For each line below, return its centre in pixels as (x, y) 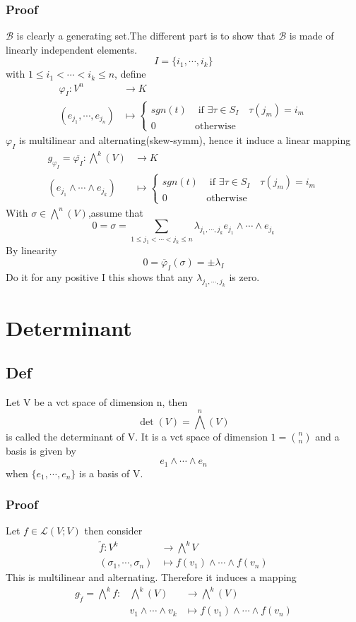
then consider (113, 531)
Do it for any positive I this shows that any (100, 276)
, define (130, 74)
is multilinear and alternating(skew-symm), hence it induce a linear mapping (185, 139)
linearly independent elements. (72, 49)
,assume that (115, 212)
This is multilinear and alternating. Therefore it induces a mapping (151, 577)
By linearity (31, 250)
